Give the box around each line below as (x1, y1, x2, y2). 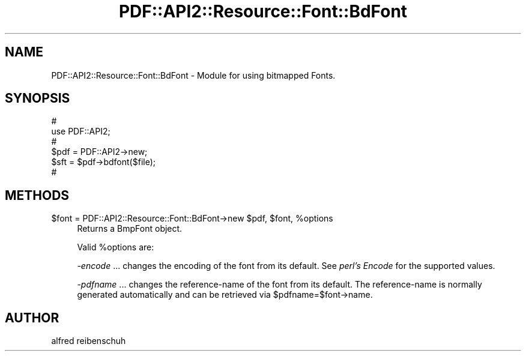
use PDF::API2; (51, 126, 110, 137)
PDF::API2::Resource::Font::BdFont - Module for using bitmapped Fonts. (51, 70, 336, 80)
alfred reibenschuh (51, 336, 126, 346)
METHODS (5, 187, 70, 203)
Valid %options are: (77, 242, 154, 253)
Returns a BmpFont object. (77, 223, 183, 234)
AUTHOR (5, 310, 59, 325)
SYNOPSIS (5, 91, 70, 106)
